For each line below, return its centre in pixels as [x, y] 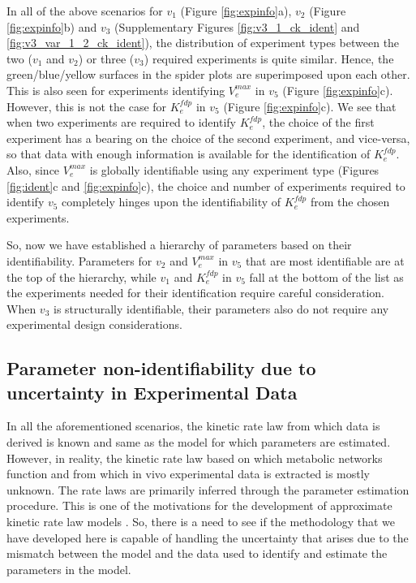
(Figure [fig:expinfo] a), [236, 11]
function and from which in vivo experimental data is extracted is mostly [188, 474]
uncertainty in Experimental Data [152, 392]
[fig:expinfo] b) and [52, 26]
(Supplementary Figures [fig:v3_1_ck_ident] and [237, 26]
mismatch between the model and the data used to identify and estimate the [197, 553]
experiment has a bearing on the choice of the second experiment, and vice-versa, [208, 138]
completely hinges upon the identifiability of [172, 202]
